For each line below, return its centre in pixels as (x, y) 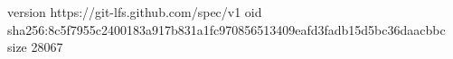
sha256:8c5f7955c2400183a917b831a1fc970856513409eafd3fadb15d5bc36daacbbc (226, 29)
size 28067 (35, 47)
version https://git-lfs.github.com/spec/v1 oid (135, 12)
